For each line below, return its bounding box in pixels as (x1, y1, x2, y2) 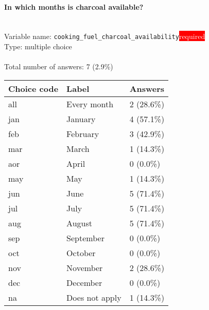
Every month (66, 98, 114, 110)
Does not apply (66, 291, 121, 303)
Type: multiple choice (4, 41, 72, 52)
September (66, 231, 104, 244)
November (66, 261, 103, 274)
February (66, 127, 99, 140)
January (66, 112, 96, 125)
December (66, 276, 102, 288)
